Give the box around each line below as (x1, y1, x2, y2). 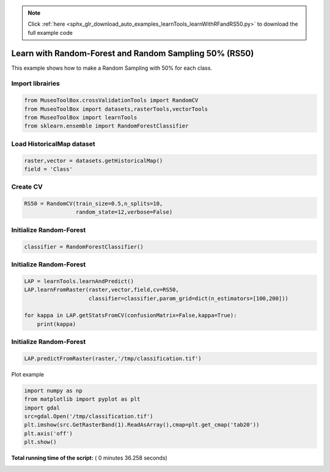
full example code (28, 29, 73, 36)
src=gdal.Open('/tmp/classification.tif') (24, 413, 153, 419)
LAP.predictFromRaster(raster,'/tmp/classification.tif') (24, 355, 202, 362)
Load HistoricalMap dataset (11, 140, 95, 148)
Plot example (11, 370, 44, 378)
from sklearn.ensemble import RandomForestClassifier (24, 122, 189, 130)
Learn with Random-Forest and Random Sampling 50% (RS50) (11, 48, 254, 58)
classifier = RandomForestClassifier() (24, 243, 144, 250)
